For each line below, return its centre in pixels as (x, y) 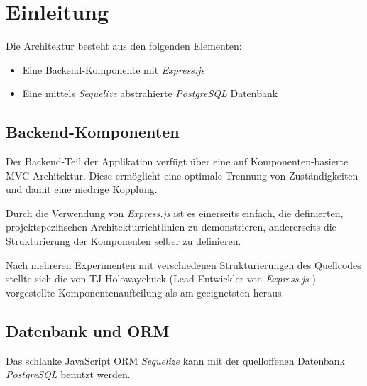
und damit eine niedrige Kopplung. (82, 189)
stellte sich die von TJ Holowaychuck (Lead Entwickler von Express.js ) (161, 279)
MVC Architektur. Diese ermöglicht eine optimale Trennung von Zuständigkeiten (182, 175)
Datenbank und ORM (88, 330)
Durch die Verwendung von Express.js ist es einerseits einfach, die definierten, (175, 213)
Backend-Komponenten (93, 132)
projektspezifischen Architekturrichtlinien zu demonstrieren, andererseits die (171, 227)
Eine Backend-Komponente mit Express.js (114, 69)
